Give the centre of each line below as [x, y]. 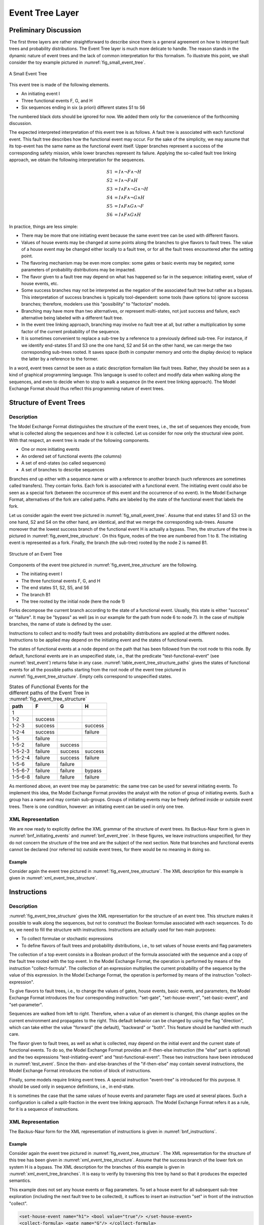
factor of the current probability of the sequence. [71, 331]
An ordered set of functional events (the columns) [71, 456]
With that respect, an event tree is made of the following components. [79, 440]
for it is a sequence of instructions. [44, 1109]
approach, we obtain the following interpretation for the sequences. [77, 160]
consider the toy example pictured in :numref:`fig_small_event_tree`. [77, 62]
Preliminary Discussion [45, 30]
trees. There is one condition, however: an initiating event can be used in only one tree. [97, 807]
